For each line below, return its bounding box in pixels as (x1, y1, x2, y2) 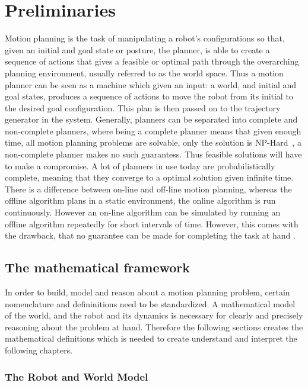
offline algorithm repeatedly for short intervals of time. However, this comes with (5, 217, 299, 230)
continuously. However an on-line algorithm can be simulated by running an (5, 206, 281, 218)
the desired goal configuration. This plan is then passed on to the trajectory (5, 101, 281, 114)
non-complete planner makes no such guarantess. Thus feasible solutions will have (5, 148, 302, 160)
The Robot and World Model (5, 369, 148, 384)
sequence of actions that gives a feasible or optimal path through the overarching (5, 55, 299, 67)
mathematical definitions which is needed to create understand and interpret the (5, 332, 297, 345)
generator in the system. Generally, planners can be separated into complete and (5, 113, 298, 126)
